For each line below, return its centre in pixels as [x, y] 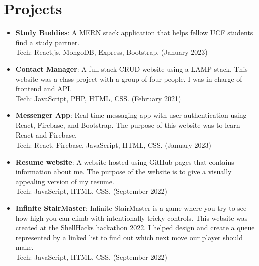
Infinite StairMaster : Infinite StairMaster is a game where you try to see [131, 208]
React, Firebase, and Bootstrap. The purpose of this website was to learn [128, 125]
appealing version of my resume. [65, 181]
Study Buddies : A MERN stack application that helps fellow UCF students [134, 32]
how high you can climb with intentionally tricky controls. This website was [132, 218]
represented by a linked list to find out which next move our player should [129, 237]
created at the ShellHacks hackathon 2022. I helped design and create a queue [135, 228]
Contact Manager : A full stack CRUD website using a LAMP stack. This [132, 69]
